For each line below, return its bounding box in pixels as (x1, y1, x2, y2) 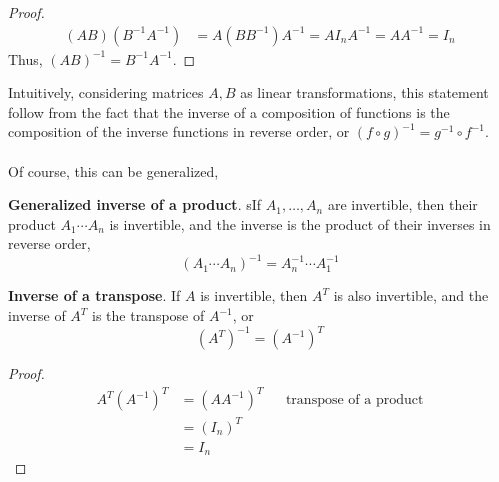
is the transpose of (92, 305, 205, 326)
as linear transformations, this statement (240, 82, 489, 103)
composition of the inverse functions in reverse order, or (8, 121, 350, 142)
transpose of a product (285, 393, 424, 408)
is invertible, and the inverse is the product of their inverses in (109, 213, 491, 234)
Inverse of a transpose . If (8, 285, 181, 306)
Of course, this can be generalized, (8, 160, 219, 181)
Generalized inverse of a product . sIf (8, 194, 262, 215)
